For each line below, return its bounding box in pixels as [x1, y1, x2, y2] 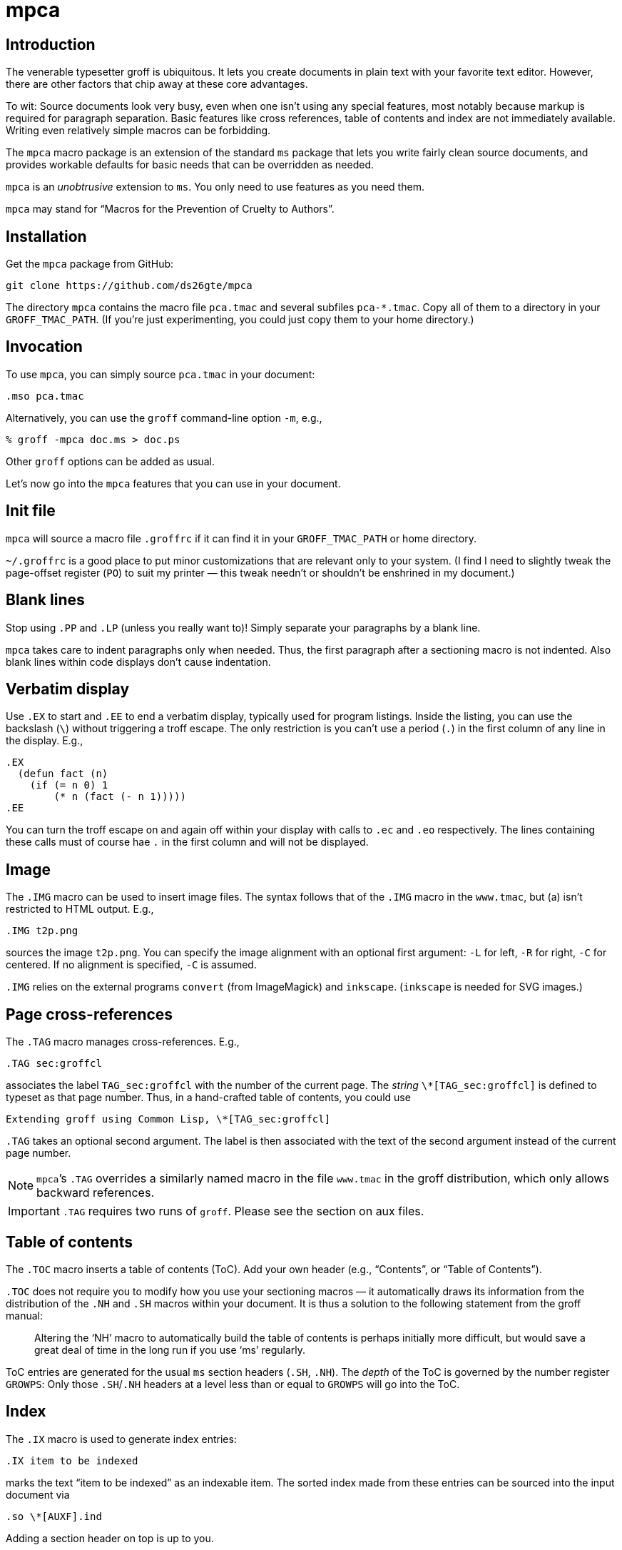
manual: [6, 1309, 43, 1322]
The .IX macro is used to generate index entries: [6, 1432, 237, 1445]
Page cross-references [6, 1005, 173, 1023]
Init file [6, 502, 56, 520]
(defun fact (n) [17, 768, 108, 780]
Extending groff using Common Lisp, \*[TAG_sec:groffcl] [6, 1113, 331, 1125]
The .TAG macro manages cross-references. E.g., [6, 1035, 240, 1048]
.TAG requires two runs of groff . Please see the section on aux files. [62, 1204, 424, 1219]
